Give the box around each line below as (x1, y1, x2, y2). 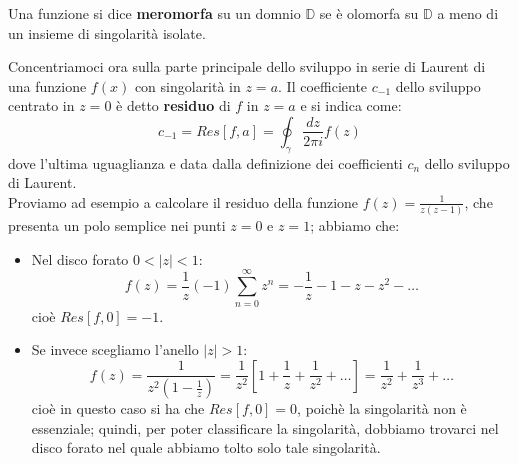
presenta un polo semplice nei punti (8, 215, 226, 236)
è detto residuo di (116, 95, 231, 116)
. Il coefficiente (278, 75, 368, 96)
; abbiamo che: (310, 215, 400, 236)
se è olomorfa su (319, 3, 419, 23)
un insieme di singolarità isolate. (8, 22, 206, 43)
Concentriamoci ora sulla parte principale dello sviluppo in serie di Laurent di (8, 56, 486, 77)
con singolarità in (134, 75, 241, 96)
